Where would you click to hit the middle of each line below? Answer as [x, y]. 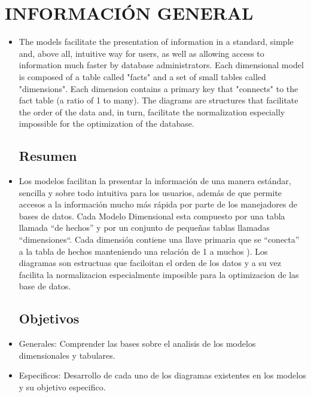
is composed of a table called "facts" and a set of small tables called [142, 76]
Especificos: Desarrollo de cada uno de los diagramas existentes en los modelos [162, 375]
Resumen [48, 156]
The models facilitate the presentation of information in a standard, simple [156, 42]
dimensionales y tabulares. [67, 355]
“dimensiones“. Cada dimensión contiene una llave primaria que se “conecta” [159, 239]
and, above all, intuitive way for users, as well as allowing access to [141, 53]
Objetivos [49, 318]
